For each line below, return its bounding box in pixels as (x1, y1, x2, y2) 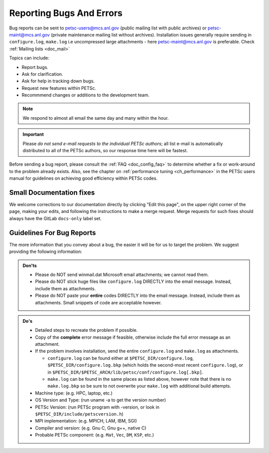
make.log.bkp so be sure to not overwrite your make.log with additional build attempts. (47, 383, 231, 389)
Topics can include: (9, 55, 49, 61)
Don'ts (22, 262, 37, 268)
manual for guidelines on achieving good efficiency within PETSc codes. (9, 175, 158, 182)
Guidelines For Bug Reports (9, 228, 96, 237)
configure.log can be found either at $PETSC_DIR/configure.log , (47, 355, 194, 361)
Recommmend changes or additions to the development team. (21, 92, 149, 98)
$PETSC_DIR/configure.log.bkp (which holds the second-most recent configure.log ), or (47, 362, 244, 368)
